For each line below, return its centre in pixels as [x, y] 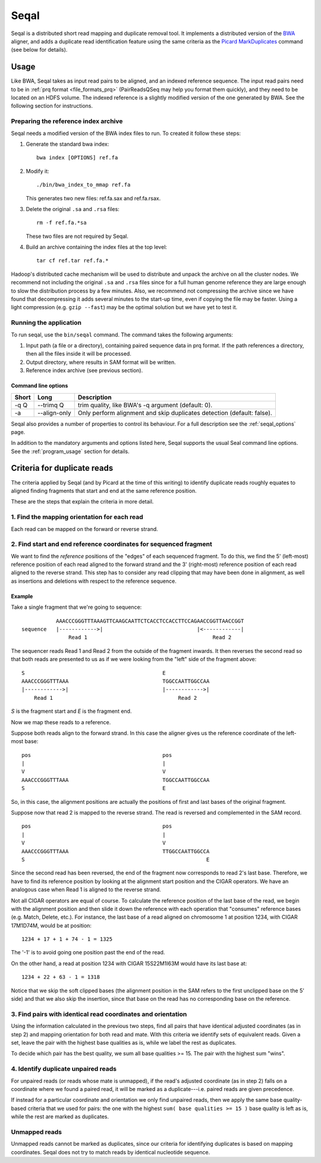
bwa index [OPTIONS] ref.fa [77, 158]
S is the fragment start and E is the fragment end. [71, 711]
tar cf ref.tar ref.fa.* [73, 261]
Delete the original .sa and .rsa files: [73, 209]
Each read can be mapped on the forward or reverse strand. [85, 529]
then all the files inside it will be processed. [79, 354]
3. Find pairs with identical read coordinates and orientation [99, 1014]
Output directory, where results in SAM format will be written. [101, 362]
